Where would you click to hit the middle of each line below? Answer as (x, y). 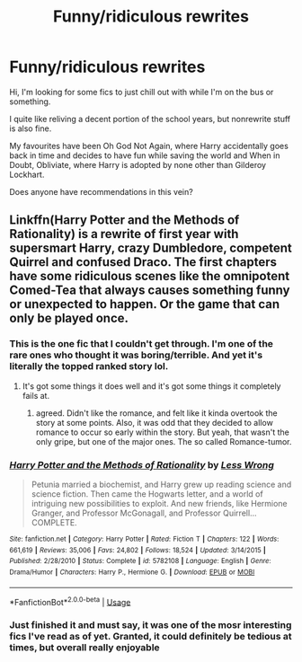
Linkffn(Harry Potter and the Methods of (124, 221)
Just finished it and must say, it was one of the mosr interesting (151, 625)
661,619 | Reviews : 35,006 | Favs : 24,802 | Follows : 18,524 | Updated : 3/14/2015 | (138, 550)
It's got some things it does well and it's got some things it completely (151, 386)
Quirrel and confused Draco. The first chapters (143, 262)
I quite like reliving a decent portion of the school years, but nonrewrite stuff (150, 119)
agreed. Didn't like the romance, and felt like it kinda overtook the (156, 413)
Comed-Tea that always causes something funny (150, 291)
